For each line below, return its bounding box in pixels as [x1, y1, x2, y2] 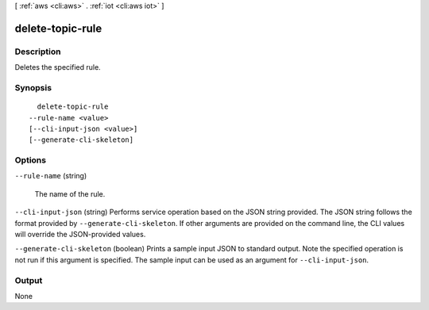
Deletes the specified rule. [14, 63, 101, 72]
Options [14, 155, 47, 166]
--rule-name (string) [14, 171, 87, 181]
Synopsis [14, 82, 52, 93]
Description [14, 46, 61, 57]
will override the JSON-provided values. [14, 229, 146, 239]
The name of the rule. [34, 189, 106, 198]
